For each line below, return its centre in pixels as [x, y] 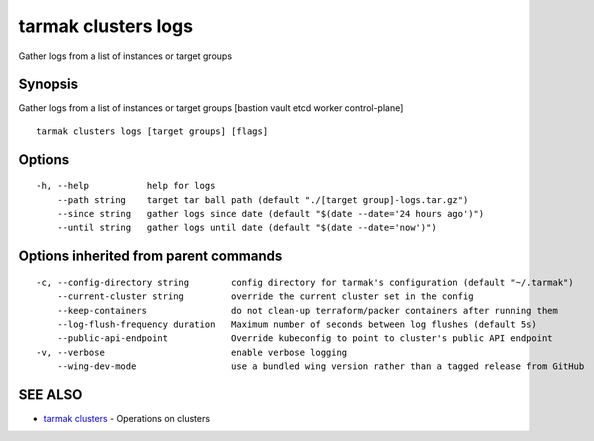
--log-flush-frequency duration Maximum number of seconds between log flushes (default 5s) [296, 324]
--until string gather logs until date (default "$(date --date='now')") [246, 228]
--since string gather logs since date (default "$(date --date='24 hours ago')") [270, 214]
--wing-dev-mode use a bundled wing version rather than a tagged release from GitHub [320, 366]
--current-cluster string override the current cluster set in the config [265, 296]
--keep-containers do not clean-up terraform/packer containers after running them [307, 310]
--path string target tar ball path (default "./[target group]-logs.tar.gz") [262, 199]
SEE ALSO [50, 394]
